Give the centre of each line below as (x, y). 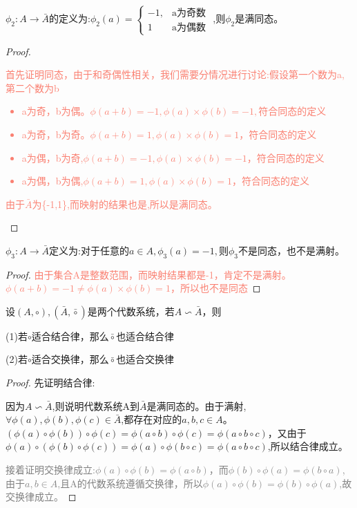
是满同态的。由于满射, (196, 405)
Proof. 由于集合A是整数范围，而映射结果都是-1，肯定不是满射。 (148, 274)
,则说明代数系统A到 (96, 405)
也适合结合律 (145, 336)
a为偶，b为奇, (52, 157)
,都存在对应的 (152, 419)
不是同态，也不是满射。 (291, 250)
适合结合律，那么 (70, 336)
